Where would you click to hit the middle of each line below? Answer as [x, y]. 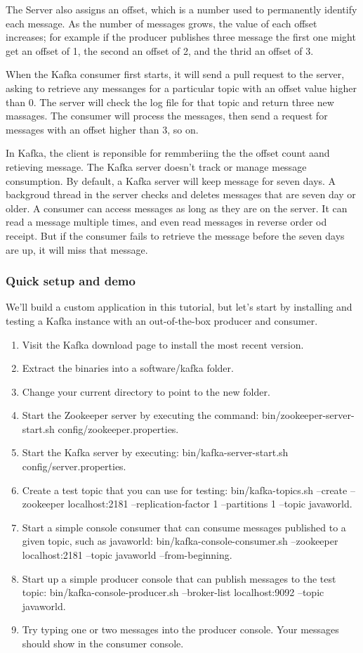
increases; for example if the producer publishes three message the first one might [181, 37]
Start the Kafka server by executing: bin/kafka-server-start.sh [155, 452]
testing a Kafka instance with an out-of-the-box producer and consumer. [162, 320]
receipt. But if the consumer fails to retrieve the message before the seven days [175, 235]
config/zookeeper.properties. [118, 428]
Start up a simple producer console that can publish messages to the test [179, 578]
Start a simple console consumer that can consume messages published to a [184, 527]
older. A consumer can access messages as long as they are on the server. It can [177, 208]
